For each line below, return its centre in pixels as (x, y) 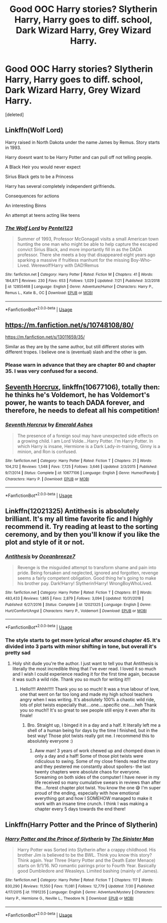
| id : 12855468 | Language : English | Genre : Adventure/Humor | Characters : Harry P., (79, 287)
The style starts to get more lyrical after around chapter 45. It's (83, 640)
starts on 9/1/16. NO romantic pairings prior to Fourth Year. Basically (87, 865)
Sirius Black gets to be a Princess (39, 176)
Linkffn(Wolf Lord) (34, 130)
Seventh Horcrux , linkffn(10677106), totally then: (83, 387)
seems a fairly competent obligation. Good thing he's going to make (87, 578)
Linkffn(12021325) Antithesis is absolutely (72, 511)
